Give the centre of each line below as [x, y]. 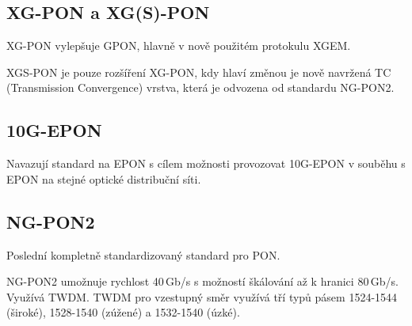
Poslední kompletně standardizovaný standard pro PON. [143, 254]
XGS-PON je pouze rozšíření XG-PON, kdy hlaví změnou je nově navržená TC [199, 72]
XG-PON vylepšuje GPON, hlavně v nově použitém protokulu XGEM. [179, 45]
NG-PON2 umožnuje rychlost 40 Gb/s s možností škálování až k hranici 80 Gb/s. [202, 281]
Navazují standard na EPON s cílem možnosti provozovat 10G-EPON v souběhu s [206, 163]
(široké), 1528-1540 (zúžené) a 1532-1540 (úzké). [123, 312]
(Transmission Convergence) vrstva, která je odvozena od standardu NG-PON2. [200, 87]
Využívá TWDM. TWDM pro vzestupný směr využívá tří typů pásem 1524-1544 [202, 296]
